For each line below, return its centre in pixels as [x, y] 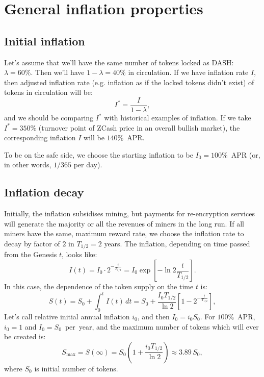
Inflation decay [44, 192]
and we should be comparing [49, 118]
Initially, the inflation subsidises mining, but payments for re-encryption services [129, 213]
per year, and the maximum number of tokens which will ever [162, 326]
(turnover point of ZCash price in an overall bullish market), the [139, 127]
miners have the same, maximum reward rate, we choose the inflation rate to [124, 233]
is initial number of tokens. [76, 368]
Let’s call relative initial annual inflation [67, 316]
